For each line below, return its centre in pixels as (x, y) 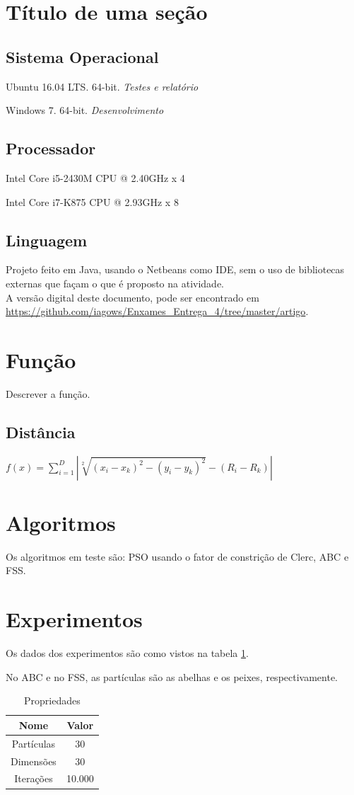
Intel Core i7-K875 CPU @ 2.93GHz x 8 (92, 201)
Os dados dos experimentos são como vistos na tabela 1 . (127, 653)
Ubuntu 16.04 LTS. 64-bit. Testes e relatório (102, 86)
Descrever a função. (48, 393)
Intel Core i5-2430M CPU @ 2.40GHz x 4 (95, 177)
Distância (41, 431)
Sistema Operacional (82, 56)
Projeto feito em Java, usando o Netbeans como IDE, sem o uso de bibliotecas (175, 269)
